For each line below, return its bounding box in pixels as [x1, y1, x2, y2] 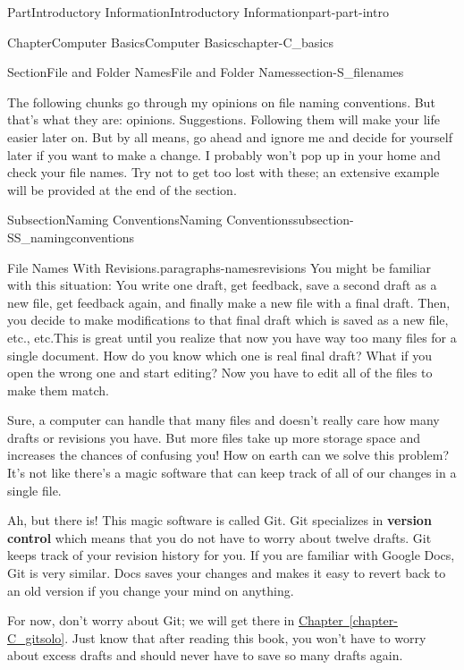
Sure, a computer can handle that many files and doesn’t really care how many [7, 411, 440, 429]
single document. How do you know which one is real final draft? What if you [7, 345, 433, 364]
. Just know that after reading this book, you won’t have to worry [64, 628, 426, 647]
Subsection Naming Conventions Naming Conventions [7, 210, 293, 229]
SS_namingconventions [7, 227, 135, 246]
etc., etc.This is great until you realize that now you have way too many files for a [7, 327, 457, 346]
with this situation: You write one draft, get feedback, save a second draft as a [7, 276, 437, 294]
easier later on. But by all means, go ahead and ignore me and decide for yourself [7, 127, 452, 146]
